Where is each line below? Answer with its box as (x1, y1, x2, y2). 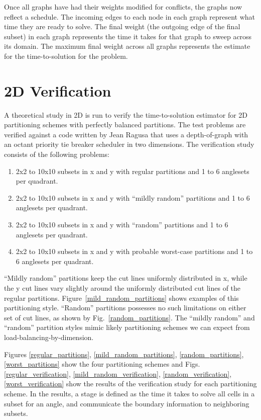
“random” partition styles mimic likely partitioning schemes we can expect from (4, 322, 250, 332)
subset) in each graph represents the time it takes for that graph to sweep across (4, 31, 252, 41)
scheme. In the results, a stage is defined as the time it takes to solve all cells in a (4, 388, 255, 398)
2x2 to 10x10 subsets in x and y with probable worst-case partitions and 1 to (16, 246, 253, 257)
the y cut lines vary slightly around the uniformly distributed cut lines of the (4, 283, 241, 293)
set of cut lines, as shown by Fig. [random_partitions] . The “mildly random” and (4, 312, 255, 322)
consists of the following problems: (4, 149, 109, 159)
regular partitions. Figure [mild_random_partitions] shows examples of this (4, 292, 239, 303)
